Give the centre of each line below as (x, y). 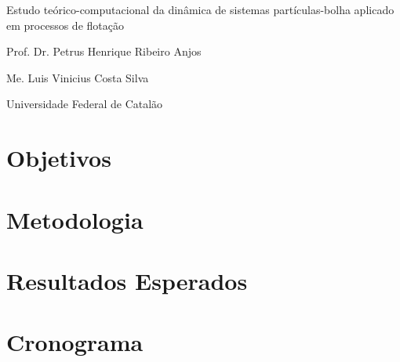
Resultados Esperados (127, 280)
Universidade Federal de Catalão (85, 104)
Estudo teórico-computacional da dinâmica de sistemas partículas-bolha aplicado (200, 9)
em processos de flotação (65, 25)
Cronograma (75, 342)
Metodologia (75, 219)
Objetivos (59, 158)
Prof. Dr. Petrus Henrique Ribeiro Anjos (104, 51)
